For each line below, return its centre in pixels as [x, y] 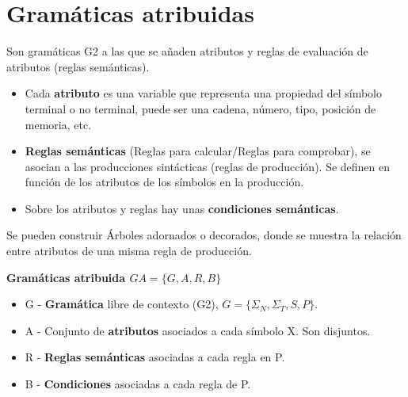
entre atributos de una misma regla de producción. [129, 251]
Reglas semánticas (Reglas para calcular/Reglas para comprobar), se [198, 151]
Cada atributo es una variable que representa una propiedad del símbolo [203, 93]
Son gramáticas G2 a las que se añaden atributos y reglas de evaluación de [187, 51]
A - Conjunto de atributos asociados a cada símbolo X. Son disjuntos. [198, 330]
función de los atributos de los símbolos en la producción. [164, 182]
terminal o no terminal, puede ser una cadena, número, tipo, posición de [200, 108]
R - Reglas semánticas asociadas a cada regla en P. [155, 357]
